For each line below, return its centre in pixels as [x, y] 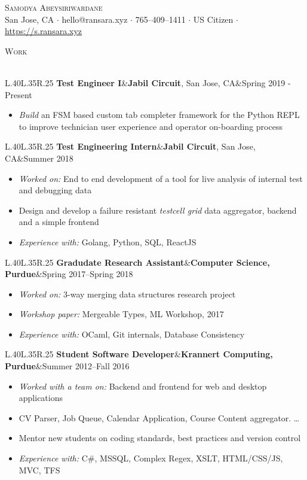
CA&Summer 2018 [39, 158]
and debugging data [55, 190]
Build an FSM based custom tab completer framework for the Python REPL [159, 115]
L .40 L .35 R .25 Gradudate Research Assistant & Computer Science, [137, 262]
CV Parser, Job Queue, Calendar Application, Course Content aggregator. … [159, 417]
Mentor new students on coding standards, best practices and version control [160, 438]
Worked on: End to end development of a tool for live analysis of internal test [161, 178]
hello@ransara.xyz [95, 19]
